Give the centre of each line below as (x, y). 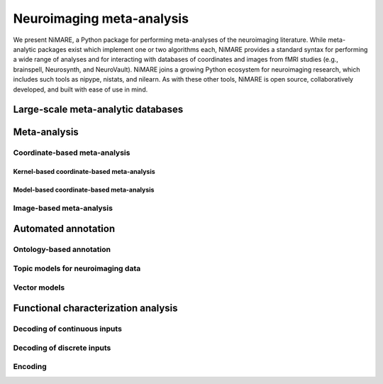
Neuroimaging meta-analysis (101, 18)
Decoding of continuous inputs (67, 329)
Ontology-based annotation (62, 250)
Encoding (30, 367)
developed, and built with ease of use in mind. (81, 89)
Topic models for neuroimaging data (77, 268)
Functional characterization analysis (95, 308)
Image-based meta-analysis (63, 208)
